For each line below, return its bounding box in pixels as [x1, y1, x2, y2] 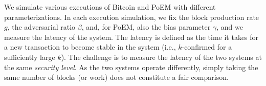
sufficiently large [4, 51, 55, 62]
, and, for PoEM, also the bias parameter [81, 21, 211, 32]
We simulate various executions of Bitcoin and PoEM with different [4, 2, 216, 12]
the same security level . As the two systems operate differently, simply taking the [4, 61, 258, 72]
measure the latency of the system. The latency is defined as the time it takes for [4, 31, 259, 42]
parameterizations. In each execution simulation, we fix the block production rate [4, 11, 259, 22]
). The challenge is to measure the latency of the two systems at [61, 51, 262, 62]
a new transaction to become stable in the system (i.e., [4, 41, 176, 52]
